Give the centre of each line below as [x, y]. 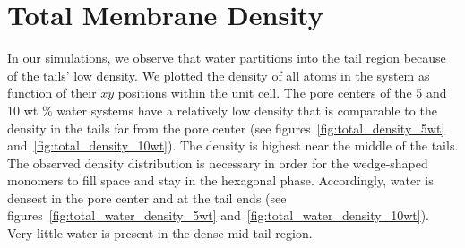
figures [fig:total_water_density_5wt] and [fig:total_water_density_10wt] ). [218, 215]
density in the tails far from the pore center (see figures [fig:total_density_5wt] [226, 128]
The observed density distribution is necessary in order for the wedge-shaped [218, 162]
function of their [52, 93]
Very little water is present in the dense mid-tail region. [160, 233]
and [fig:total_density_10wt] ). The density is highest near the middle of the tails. [233, 145]
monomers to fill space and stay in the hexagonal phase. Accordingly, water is [220, 180]
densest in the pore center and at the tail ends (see [147, 197]
